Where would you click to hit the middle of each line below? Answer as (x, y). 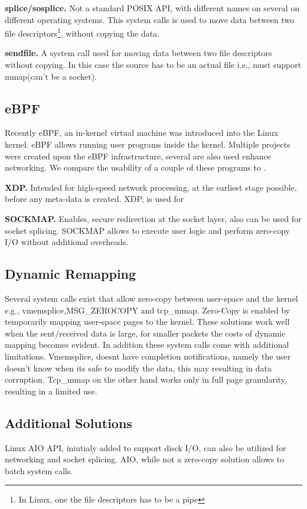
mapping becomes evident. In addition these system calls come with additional (147, 345)
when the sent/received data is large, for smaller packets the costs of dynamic (145, 333)
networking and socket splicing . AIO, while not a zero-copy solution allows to (145, 459)
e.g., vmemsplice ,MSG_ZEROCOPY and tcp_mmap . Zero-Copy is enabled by (148, 310)
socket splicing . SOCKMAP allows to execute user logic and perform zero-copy (147, 230)
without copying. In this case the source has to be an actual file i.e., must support (153, 65)
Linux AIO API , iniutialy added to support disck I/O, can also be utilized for (146, 447)
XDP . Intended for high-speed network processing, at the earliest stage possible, (151, 187)
